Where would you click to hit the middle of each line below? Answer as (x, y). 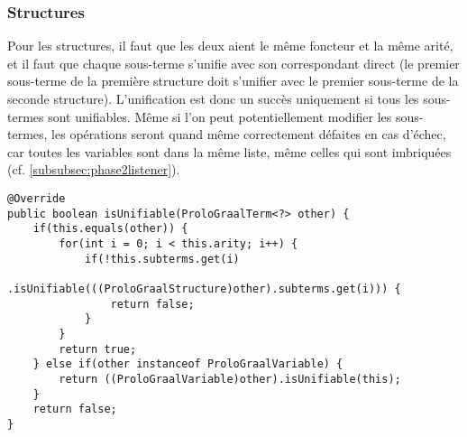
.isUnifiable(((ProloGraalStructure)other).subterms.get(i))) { (204, 288)
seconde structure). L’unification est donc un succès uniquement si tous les (213, 98)
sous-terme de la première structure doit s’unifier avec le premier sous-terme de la (233, 81)
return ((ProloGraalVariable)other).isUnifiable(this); (230, 379)
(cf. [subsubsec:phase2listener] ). (94, 169)
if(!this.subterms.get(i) (162, 259)
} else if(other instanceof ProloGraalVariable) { (188, 364)
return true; (98, 349)
